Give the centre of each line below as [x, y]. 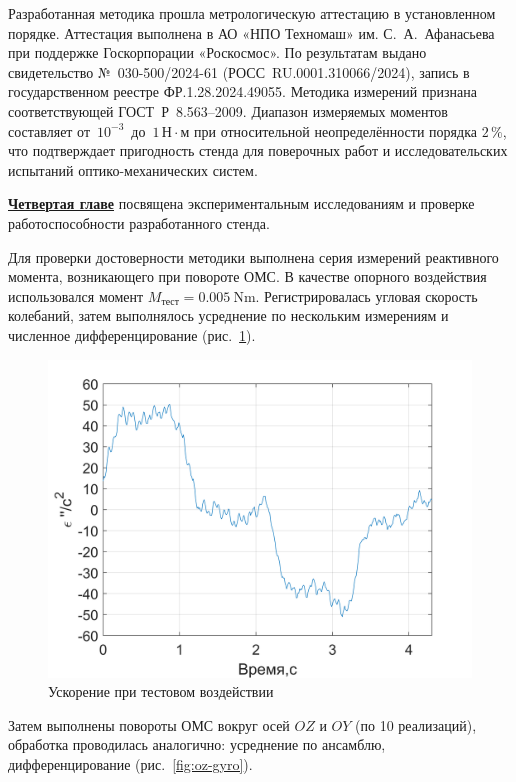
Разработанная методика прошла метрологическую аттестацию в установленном [252, 13]
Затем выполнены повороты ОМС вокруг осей [149, 724]
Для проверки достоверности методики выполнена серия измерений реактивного [253, 256]
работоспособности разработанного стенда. [139, 222]
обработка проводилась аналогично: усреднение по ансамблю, [197, 744]
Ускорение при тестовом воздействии [161, 691]
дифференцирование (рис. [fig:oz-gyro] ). [130, 763]
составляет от [49, 130]
